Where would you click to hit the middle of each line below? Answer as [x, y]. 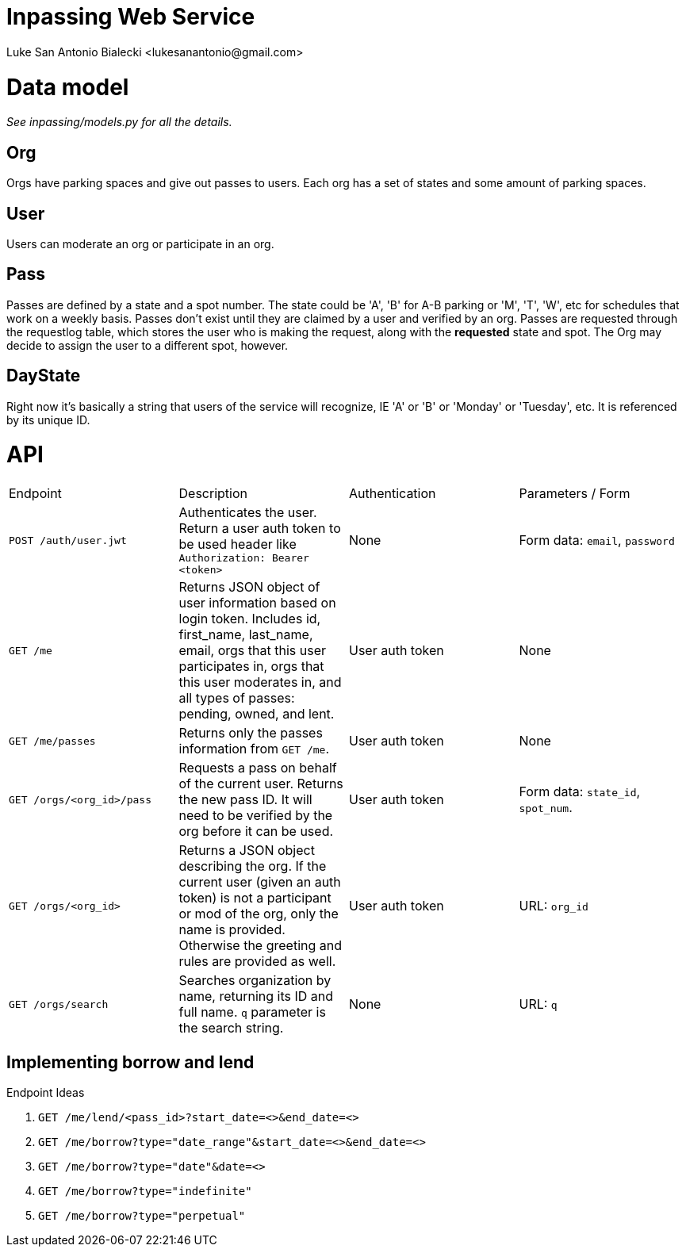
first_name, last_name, [246, 635]
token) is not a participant [255, 898]
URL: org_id [554, 906]
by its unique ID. [48, 420]
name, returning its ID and [256, 996]
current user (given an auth [260, 882]
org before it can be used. [256, 832]
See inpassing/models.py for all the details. [119, 122]
